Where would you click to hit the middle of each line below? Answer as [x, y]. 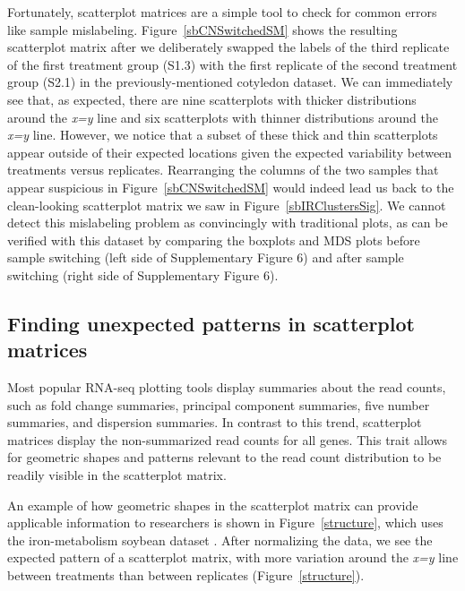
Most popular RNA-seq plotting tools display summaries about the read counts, [227, 387]
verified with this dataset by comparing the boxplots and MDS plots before [214, 240]
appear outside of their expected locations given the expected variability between [230, 152]
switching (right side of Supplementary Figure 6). [143, 274]
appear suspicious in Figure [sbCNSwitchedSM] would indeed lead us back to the [231, 187]
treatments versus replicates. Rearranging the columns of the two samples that [223, 170]
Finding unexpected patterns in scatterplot [211, 323]
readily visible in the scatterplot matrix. [117, 475]
